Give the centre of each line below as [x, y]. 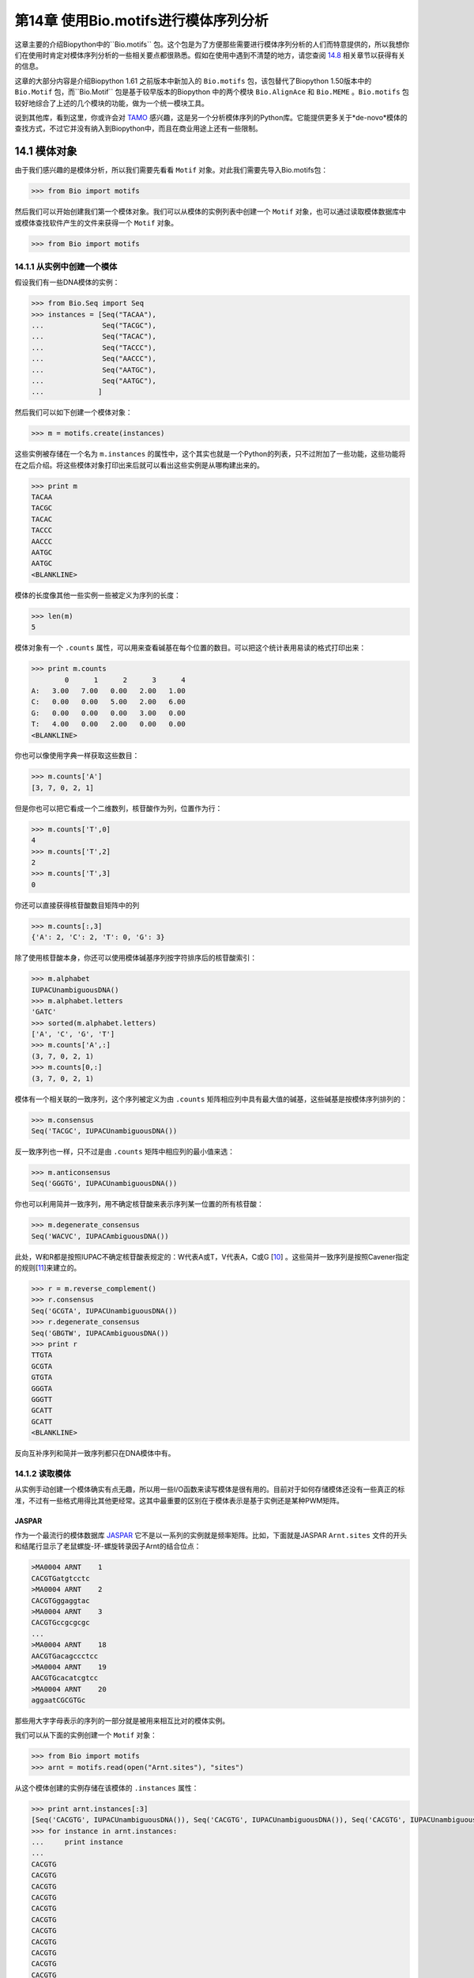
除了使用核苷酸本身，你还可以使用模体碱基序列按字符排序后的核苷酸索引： [135, 958]
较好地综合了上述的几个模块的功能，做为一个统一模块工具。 [111, 103]
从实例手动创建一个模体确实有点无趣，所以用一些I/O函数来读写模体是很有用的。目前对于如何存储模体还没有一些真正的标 [210, 1489]
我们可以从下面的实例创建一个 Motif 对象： [86, 1735]
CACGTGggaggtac [60, 1601]
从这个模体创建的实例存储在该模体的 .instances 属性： [107, 1787]
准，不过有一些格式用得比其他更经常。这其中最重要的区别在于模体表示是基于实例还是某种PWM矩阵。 [179, 1500]
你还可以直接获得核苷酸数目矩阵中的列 [77, 905]
